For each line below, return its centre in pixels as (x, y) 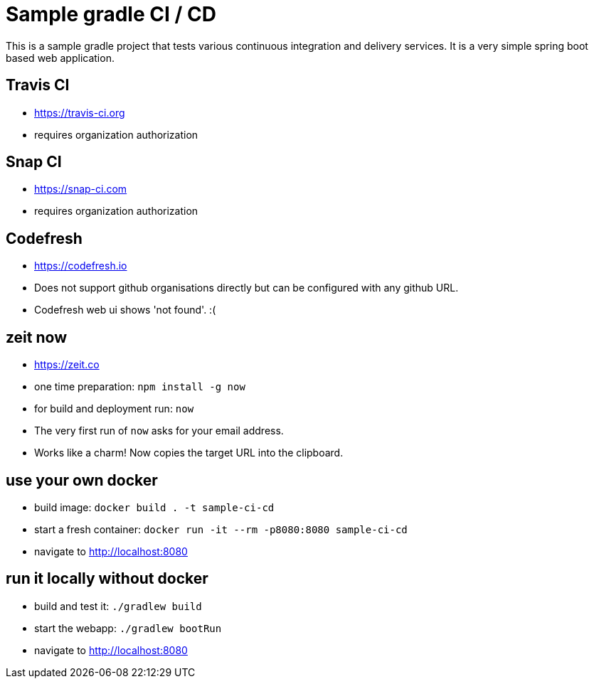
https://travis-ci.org (80, 112)
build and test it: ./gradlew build (118, 606)
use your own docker (82, 480)
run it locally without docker (107, 579)
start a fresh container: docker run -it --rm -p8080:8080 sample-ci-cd (221, 529)
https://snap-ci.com (81, 189)
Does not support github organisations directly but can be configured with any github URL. (246, 288)
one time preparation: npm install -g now (140, 387)
